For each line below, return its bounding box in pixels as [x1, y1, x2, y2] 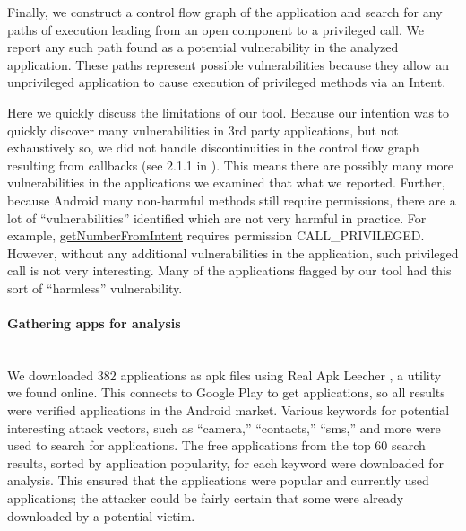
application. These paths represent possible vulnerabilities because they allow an [7, 55, 449, 74]
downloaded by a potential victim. [7, 506, 195, 525]
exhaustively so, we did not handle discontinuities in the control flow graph [7, 138, 419, 157]
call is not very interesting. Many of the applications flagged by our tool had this [7, 261, 452, 280]
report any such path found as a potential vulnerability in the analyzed [7, 38, 399, 57]
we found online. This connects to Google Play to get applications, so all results [7, 383, 445, 402]
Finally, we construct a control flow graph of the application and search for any [7, 3, 443, 21]
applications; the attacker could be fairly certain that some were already [7, 489, 404, 508]
